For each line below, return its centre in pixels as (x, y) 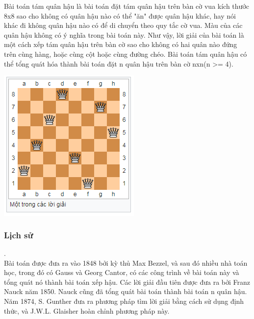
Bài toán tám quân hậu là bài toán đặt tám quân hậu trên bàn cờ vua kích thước (127, 6)
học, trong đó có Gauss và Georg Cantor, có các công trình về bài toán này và (122, 272)
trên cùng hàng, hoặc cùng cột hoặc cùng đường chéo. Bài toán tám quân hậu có (126, 54)
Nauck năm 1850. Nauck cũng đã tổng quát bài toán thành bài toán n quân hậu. (126, 291)
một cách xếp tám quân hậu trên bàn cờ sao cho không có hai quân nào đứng (121, 44)
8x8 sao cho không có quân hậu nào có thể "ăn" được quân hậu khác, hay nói (120, 15)
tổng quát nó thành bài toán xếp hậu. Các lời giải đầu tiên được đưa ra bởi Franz (127, 282)
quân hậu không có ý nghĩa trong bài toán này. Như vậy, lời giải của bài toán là (124, 34)
